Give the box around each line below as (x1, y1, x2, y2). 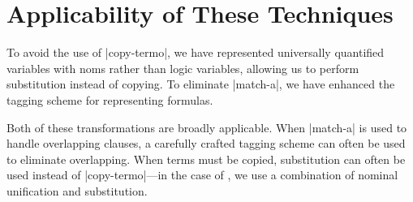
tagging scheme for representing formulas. (6, 91, 213, 108)
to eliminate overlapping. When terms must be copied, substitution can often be (6, 150, 406, 167)
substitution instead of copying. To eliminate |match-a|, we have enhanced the (6, 75, 395, 92)
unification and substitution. (6, 182, 148, 199)
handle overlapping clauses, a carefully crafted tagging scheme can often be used (6, 135, 406, 152)
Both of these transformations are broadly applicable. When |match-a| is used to (6, 118, 407, 135)
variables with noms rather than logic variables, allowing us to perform (6, 59, 359, 76)
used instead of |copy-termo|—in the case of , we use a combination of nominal (6, 166, 398, 183)
